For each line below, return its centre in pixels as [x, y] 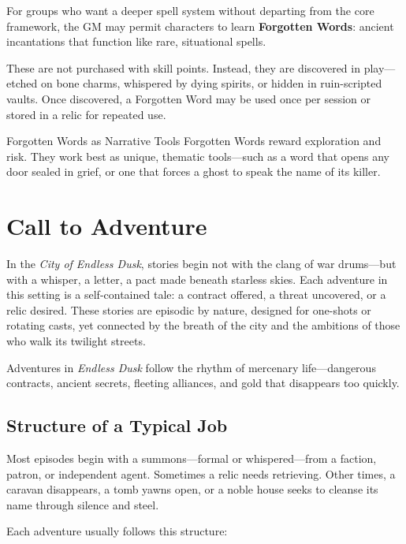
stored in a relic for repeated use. [86, 114]
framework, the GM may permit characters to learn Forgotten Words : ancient [200, 26]
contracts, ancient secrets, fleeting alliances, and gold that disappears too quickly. [203, 383]
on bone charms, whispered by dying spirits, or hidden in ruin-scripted [211, 83]
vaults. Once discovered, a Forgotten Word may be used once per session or [189, 98]
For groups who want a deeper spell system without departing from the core [190, 10]
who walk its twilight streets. [76, 341]
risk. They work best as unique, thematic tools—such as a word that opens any [198, 156]
